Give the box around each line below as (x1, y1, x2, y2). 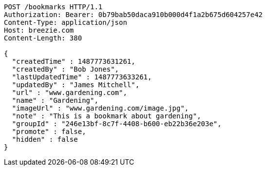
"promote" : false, (12, 128, 86, 135)
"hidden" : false (12, 135, 78, 143)
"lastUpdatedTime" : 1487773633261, (12, 73, 152, 81)
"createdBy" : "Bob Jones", (12, 65, 119, 73)
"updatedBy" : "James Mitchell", (12, 81, 140, 89)
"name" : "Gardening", (12, 96, 98, 104)
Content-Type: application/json (4, 19, 127, 26)
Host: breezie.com (4, 26, 74, 34)
